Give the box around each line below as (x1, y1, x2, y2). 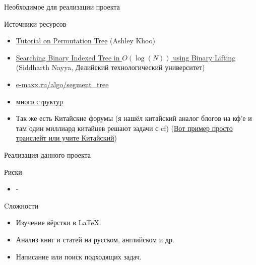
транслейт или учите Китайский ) (16, 132, 117, 143)
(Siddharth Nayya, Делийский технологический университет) (16, 62, 205, 73)
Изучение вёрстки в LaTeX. (16, 217, 101, 228)
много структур (16, 96, 63, 106)
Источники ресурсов (4, 18, 67, 29)
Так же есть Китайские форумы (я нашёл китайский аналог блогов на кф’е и (16, 113, 252, 123)
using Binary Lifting (173, 52, 236, 62)
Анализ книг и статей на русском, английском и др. (16, 234, 174, 244)
